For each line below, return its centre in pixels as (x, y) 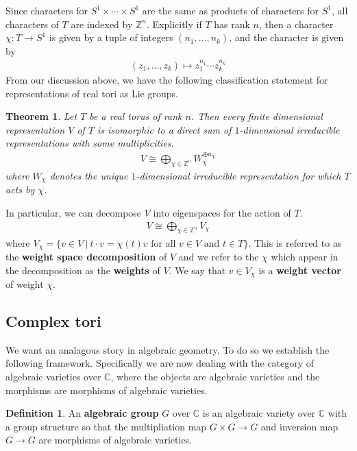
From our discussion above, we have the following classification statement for (167, 80)
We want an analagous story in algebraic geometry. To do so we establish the (168, 349)
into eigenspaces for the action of (222, 213)
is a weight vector (300, 270)
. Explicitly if (174, 24)
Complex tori (53, 320)
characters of (32, 24)
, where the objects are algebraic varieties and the (215, 376)
